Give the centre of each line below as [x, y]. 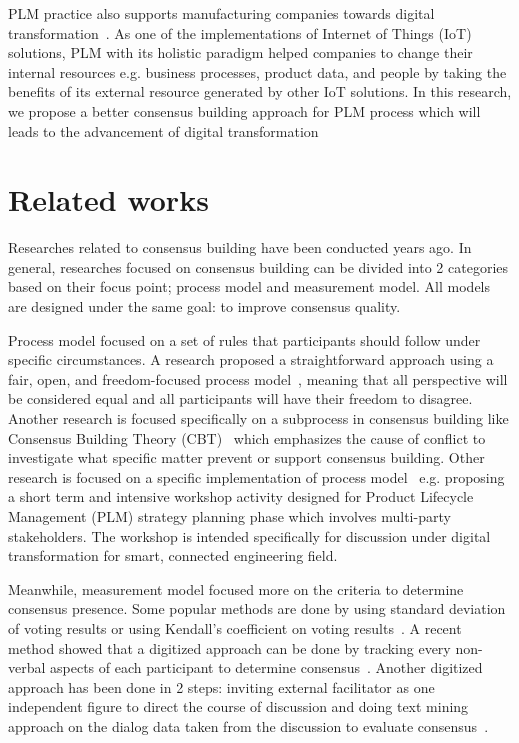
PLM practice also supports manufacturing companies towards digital [221, 13]
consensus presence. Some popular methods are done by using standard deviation [257, 608]
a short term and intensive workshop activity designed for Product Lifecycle [241, 496]
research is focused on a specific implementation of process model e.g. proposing [256, 476]
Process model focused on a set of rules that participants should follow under [244, 339]
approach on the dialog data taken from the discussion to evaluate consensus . [248, 725]
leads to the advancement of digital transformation [163, 130]
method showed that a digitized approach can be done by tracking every [229, 647]
